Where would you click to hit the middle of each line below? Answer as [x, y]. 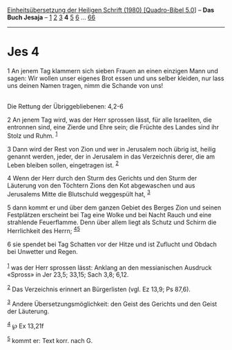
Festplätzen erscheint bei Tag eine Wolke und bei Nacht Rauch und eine [109, 214]
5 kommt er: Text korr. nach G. [50, 340]
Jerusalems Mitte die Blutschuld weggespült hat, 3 [79, 193]
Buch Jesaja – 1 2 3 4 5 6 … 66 [51, 17]
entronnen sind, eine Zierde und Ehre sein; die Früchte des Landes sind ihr [113, 127]
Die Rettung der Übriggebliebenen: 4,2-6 [66, 106]
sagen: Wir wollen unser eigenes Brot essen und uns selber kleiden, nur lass [116, 78]
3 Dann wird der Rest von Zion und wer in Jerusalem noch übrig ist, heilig [112, 149]
